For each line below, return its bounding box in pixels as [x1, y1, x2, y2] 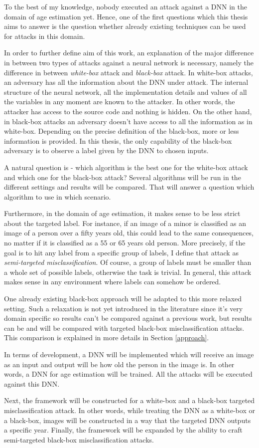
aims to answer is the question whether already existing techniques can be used [4, 21, 246, 31]
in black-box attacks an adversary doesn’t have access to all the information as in [4, 116, 253, 126]
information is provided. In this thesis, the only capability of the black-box [4, 135, 232, 146]
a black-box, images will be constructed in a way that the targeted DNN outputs [4, 415, 251, 425]
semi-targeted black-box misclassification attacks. [4, 434, 154, 445]
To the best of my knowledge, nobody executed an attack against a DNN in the [4, 1, 247, 11]
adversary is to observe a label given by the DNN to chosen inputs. [4, 145, 209, 156]
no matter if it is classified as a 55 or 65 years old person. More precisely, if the [4, 237, 246, 248]
